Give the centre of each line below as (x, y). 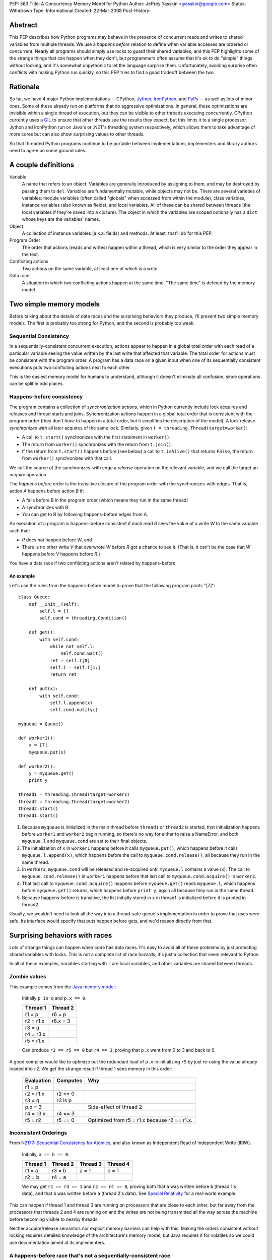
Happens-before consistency (46, 397)
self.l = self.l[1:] (75, 668)
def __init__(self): (54, 604)
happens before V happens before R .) (61, 554)
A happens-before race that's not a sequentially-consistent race (90, 1255)
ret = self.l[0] (70, 660)
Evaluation (38, 1080)
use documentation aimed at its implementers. (57, 1242)
